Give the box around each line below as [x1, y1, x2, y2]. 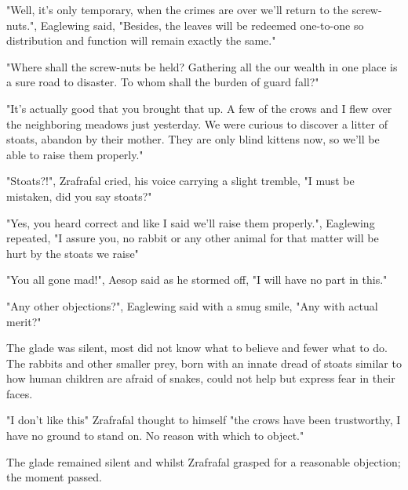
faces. [6, 385, 33, 401]
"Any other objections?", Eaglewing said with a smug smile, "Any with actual [6, 297, 378, 314]
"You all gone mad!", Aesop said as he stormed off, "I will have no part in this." [6, 271, 388, 288]
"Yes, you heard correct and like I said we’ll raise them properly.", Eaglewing [6, 214, 375, 230]
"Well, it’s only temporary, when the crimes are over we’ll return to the [6, 2, 348, 17]
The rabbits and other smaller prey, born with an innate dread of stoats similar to [6, 354, 402, 371]
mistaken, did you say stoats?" [6, 187, 152, 204]
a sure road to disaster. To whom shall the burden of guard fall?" [6, 74, 319, 90]
